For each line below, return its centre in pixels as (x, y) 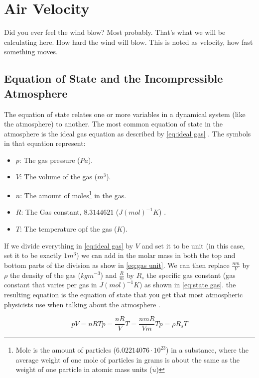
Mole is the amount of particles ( (66, 350)
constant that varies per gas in (51, 285)
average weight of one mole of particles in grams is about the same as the (128, 359)
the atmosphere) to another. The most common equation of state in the (113, 124)
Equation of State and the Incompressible (114, 78)
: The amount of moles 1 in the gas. (73, 194)
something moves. (31, 52)
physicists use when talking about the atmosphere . (82, 304)
